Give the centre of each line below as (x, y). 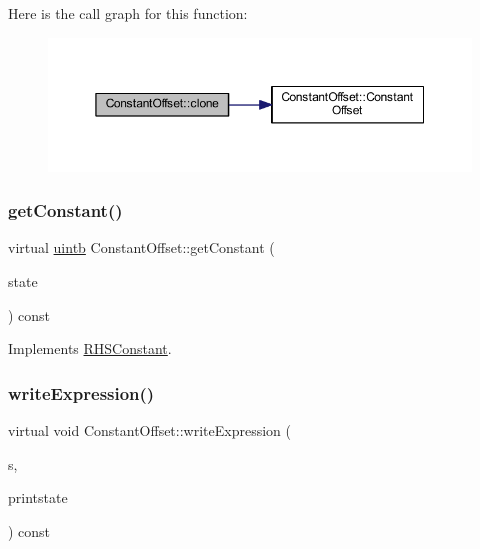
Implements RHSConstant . (90, 348)
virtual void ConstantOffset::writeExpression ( (149, 430)
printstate (38, 497)
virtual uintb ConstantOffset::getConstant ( (141, 247)
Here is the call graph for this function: (128, 13)
